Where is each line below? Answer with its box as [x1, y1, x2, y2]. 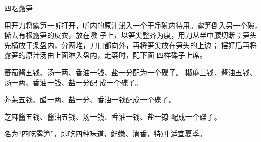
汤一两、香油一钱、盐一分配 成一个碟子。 [4, 77, 143, 87]
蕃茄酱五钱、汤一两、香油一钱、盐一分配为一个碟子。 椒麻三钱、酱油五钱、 [4, 66, 257, 77]
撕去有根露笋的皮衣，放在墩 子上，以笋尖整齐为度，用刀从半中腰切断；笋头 [4, 30, 257, 40]
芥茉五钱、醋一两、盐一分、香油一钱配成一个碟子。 [4, 94, 176, 105]
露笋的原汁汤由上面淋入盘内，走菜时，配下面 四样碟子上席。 [4, 50, 207, 60]
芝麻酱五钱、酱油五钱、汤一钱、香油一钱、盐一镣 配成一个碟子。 [4, 111, 221, 122]
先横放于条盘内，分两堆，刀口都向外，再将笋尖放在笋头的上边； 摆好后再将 [4, 39, 257, 50]
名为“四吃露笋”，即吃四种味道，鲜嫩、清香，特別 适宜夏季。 [4, 128, 206, 139]
